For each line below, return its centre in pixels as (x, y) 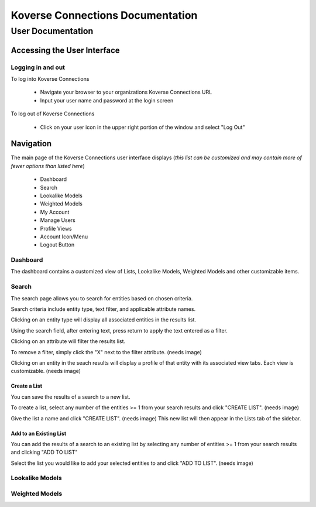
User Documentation (52, 31)
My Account (55, 212)
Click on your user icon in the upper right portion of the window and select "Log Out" (142, 127)
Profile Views (56, 228)
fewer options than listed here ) (48, 166)
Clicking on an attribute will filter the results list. (68, 341)
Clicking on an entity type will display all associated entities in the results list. (103, 320)
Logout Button (57, 245)
